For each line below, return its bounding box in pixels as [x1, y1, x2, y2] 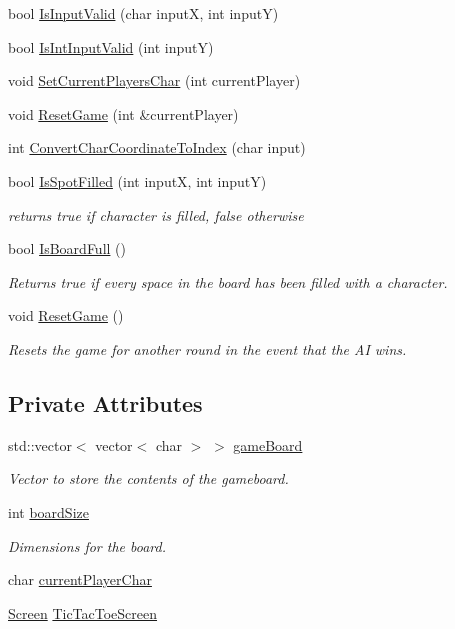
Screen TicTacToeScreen [8, 602, 158, 623]
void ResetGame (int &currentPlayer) [8, 103, 239, 124]
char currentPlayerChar [8, 569, 152, 590]
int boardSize [8, 501, 89, 522]
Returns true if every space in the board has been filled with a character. [8, 271, 448, 292]
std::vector [8, 434, 72, 455]
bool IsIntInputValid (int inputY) [8, 36, 214, 57]
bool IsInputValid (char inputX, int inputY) [8, 3, 279, 23]
